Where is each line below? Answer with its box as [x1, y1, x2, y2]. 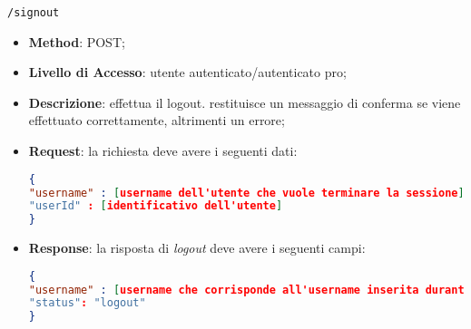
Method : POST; [28, 32, 125, 51]
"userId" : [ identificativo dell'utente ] [28, 199, 283, 213]
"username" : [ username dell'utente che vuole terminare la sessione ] [28, 186, 465, 199]
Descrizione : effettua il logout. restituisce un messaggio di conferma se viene [28, 92, 461, 111]
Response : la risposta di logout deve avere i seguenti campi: [28, 238, 366, 257]
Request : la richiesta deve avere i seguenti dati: [28, 141, 298, 160]
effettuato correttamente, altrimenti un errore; [28, 111, 285, 130]
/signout [7, 6, 60, 19]
